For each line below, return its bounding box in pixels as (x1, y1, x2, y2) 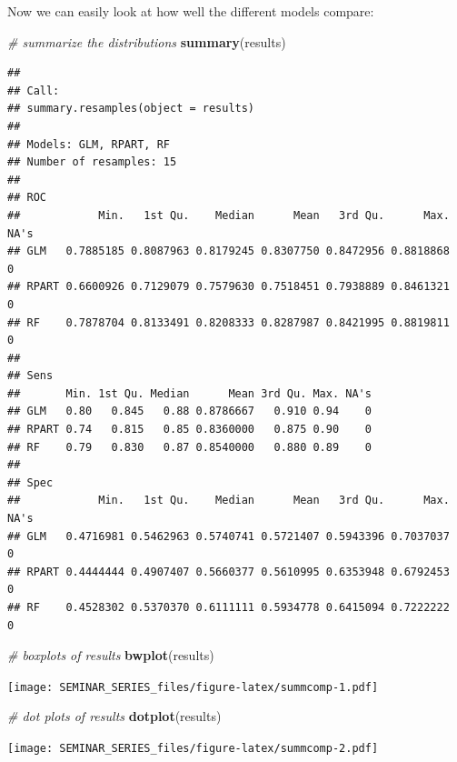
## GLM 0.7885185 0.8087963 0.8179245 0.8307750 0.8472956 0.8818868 (7, 245, 450, 258)
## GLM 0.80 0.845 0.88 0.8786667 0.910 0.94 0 (7, 405, 372, 418)
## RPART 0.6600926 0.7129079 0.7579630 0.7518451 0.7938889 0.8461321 (7, 280, 450, 294)
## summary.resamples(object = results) (7, 102, 255, 115)
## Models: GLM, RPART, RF (7, 137, 170, 151)
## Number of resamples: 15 (7, 155, 177, 169)
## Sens (7, 369, 54, 383)
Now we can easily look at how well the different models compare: (7, 2, 374, 20)
